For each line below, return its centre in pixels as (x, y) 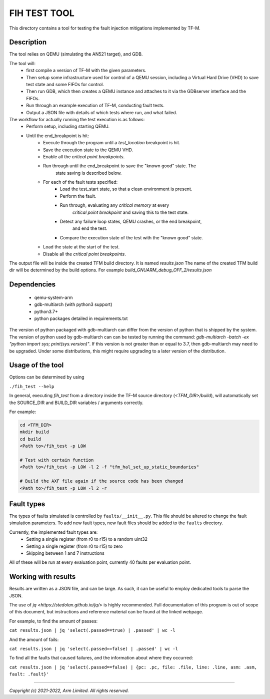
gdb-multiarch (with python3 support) (73, 304)
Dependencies (32, 285)
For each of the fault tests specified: (80, 182)
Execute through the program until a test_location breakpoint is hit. (112, 143)
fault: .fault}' (29, 674)
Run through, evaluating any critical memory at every (115, 205)
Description (28, 42)
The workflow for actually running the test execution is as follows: (77, 119)
